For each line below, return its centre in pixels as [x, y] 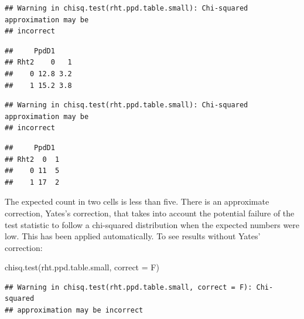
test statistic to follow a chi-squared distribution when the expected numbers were [152, 224]
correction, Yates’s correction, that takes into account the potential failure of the [150, 213]
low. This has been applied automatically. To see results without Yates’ [133, 236]
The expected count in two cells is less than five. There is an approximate [137, 201]
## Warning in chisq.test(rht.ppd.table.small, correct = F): [129, 287]
